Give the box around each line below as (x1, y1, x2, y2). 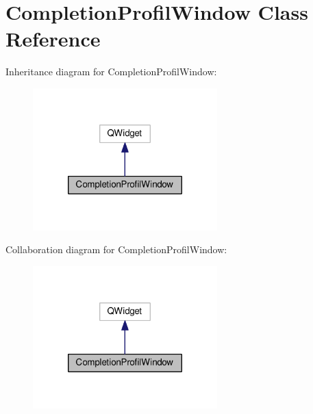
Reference (5, 25, 101, 53)
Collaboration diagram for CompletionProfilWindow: (5, 242, 227, 257)
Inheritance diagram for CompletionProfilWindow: (5, 64, 217, 79)
